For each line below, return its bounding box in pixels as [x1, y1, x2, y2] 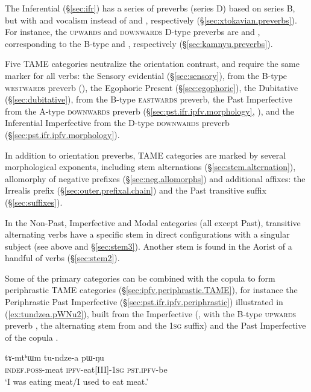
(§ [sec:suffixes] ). [5, 195, 63, 208]
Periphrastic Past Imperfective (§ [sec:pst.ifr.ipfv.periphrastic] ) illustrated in [5, 296, 283, 308]
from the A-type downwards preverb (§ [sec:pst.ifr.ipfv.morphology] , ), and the [5, 104, 294, 117]
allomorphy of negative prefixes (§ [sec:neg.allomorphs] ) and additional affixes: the [5, 172, 306, 185]
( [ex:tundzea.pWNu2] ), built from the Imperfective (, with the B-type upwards [5, 307, 297, 320]
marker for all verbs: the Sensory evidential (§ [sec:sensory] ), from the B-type [5, 69, 287, 81]
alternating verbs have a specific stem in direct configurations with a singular [5, 228, 290, 241]
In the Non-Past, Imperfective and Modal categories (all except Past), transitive [5, 216, 301, 229]
